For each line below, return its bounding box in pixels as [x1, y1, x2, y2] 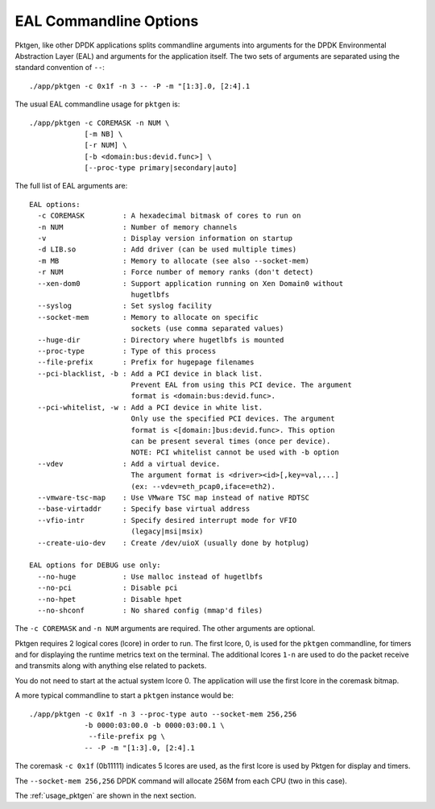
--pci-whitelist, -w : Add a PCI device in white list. [37, 403, 263, 412]
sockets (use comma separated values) [130, 324, 284, 334]
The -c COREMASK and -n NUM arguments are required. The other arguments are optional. [14, 624, 316, 633]
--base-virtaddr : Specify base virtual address [37, 504, 251, 513]
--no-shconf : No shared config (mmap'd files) [37, 605, 263, 615]
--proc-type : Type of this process [37, 346, 217, 355]
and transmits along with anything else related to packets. [14, 661, 207, 670]
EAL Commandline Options [14, 12, 199, 30]
